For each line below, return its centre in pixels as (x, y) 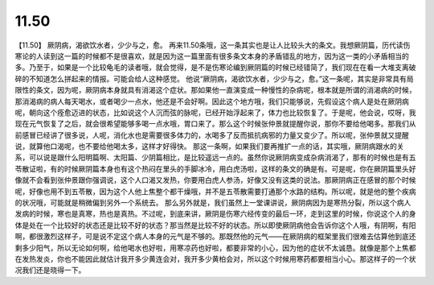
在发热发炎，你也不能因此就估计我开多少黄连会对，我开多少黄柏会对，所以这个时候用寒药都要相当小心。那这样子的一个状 (215, 258)
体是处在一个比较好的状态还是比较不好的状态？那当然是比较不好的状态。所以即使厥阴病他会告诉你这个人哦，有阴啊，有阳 (215, 225)
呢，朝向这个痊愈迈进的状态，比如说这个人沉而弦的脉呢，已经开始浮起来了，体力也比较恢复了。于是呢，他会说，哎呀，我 (215, 112)
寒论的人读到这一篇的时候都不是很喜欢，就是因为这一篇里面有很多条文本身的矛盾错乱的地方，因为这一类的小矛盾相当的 (212, 56)
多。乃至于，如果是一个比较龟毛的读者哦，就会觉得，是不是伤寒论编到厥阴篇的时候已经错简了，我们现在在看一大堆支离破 (215, 68)
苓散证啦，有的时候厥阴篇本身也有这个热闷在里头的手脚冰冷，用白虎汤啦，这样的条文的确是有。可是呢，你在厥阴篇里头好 (215, 168)
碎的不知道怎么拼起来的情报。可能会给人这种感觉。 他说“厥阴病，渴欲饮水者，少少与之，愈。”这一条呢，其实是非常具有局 (214, 78)
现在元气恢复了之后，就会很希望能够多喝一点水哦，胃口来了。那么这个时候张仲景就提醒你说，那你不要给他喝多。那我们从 (215, 124)
